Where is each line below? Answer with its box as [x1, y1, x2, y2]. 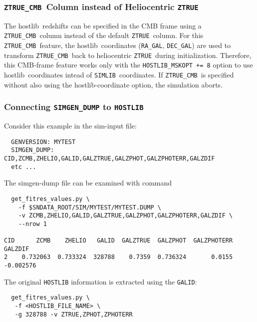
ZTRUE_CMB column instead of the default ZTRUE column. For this [4, 30, 204, 40]
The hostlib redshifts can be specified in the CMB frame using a [4, 20, 202, 30]
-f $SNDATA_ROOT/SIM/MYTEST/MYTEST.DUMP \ [18, 203, 161, 211]
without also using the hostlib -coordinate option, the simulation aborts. [4, 79, 223, 89]
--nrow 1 [18, 220, 47, 227]
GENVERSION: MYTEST [11, 138, 76, 145]
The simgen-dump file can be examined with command [4, 177, 172, 188]
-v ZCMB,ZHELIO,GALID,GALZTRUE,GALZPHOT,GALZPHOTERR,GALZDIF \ [18, 212, 233, 219]
